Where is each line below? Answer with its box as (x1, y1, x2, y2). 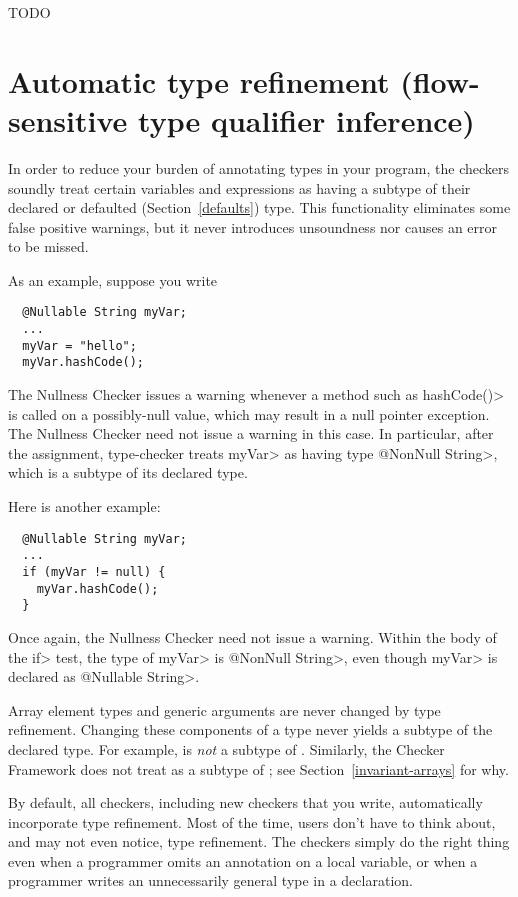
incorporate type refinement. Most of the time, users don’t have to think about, (8, 811, 496, 832)
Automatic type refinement (8, 60, 390, 101)
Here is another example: (8, 496, 161, 517)
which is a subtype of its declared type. (8, 462, 248, 483)
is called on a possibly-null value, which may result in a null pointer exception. (8, 403, 490, 424)
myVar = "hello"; (22, 338, 137, 353)
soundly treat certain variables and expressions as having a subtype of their (8, 177, 471, 198)
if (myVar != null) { (22, 564, 166, 579)
